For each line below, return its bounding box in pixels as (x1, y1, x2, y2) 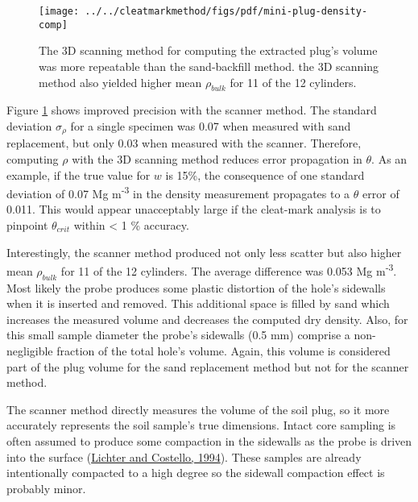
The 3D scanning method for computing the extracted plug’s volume (39, 42, 378, 59)
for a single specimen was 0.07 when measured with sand (70, 117, 351, 134)
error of (362, 185, 399, 201)
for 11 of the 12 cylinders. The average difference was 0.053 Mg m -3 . (60, 260, 397, 279)
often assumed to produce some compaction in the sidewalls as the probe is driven (6, 432, 412, 449)
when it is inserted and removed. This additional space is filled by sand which (6, 295, 390, 312)
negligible (6, 342, 53, 359)
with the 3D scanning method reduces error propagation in (72, 150, 362, 167)
